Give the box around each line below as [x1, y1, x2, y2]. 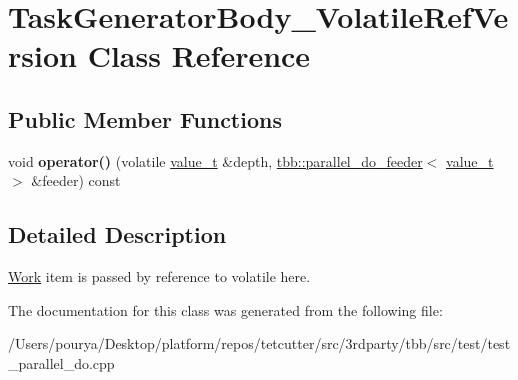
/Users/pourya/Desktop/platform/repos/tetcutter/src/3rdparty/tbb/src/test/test [8, 333, 511, 354]
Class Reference [87, 35, 311, 76]
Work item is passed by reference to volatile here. [8, 266, 311, 287]
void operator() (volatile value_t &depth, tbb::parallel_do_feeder [8, 150, 423, 171]
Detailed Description [8, 219, 227, 250]
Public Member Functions [8, 103, 282, 134]
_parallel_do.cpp [8, 352, 115, 373]
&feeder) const [31, 170, 121, 191]
